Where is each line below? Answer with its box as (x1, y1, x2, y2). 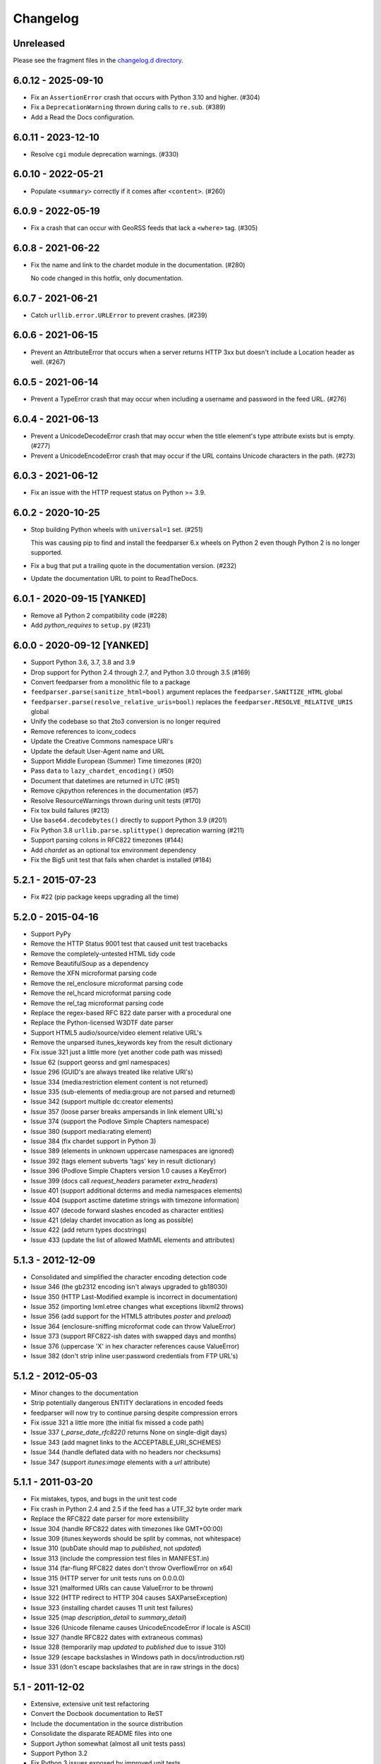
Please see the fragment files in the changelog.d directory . (13, 56, 183, 65)
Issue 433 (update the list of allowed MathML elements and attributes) (30, 1236, 236, 1244)
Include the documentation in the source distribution (30, 1719, 183, 1728)
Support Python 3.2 (30, 1748, 88, 1757)
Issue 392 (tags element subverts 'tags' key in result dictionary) (30, 1156, 217, 1165)
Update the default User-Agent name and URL (30, 747, 165, 755)
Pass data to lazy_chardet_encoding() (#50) (30, 766, 174, 775)
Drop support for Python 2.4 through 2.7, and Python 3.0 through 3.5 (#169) (30, 667, 250, 677)
